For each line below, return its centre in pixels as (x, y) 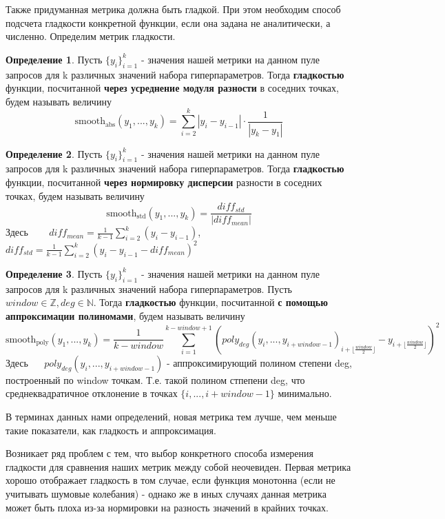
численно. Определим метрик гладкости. (91, 36)
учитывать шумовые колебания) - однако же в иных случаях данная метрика (166, 493)
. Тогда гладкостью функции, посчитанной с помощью (210, 302)
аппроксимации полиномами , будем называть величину (125, 315)
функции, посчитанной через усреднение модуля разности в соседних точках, (172, 88)
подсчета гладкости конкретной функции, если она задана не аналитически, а (168, 22)
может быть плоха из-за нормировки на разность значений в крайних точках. (167, 507)
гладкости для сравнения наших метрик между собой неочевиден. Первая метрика (178, 466)
